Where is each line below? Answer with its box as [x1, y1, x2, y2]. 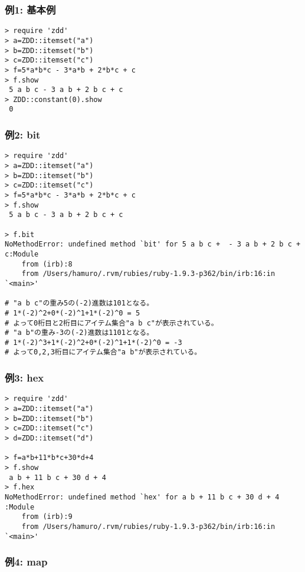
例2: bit [5, 127, 41, 142]
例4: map [5, 554, 48, 569]
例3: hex [5, 370, 44, 385]
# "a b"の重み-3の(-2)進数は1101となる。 [5, 328, 154, 337]
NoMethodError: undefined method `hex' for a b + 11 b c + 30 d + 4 [5, 492, 280, 501]
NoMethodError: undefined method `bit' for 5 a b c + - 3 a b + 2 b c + [5, 240, 301, 249]
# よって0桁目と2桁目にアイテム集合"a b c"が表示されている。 [5, 318, 218, 327]
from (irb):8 [21, 259, 73, 268]
